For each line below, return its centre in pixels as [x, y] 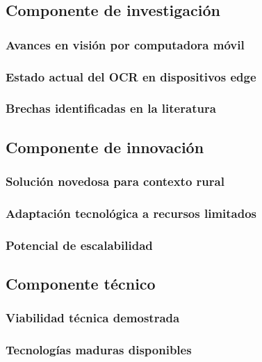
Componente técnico [81, 284]
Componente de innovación [105, 147]
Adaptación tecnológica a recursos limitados [131, 213]
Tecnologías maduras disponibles [99, 350]
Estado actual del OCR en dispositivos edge [131, 76]
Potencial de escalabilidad [79, 245]
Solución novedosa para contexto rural [115, 181]
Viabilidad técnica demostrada [93, 318]
